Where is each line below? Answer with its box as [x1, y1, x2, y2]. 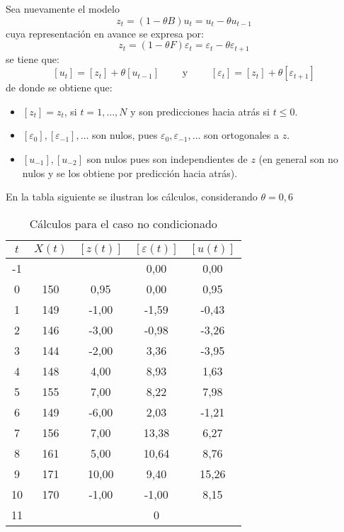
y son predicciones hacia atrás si [130, 103, 270, 118]
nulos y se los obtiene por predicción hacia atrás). [22, 165, 238, 180]
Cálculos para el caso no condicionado [29, 215, 217, 232]
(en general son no [258, 152, 338, 166]
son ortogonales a [204, 128, 279, 142]
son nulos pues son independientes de [86, 152, 248, 166]
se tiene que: [6, 51, 59, 66]
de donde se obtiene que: [6, 80, 113, 95]
